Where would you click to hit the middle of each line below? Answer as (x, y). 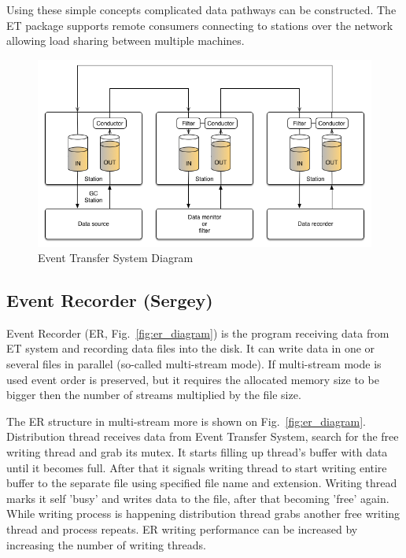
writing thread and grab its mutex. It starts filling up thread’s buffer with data (197, 452)
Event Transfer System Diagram (116, 258)
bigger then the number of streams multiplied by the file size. (154, 395)
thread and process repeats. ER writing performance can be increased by (182, 529)
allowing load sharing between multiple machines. (125, 41)
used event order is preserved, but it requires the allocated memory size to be (193, 379)
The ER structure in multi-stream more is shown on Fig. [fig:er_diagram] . (186, 421)
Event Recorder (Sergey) (110, 300)
